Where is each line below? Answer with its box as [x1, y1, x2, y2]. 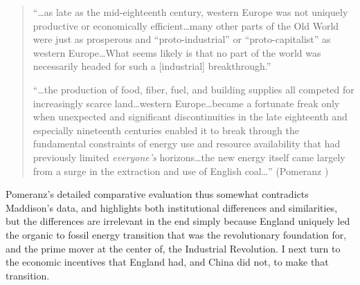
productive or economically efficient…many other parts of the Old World [33, 18, 339, 33]
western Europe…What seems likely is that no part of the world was [33, 45, 321, 59]
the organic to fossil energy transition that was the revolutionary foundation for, [6, 227, 347, 241]
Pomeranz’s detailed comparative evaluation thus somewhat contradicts [6, 187, 309, 201]
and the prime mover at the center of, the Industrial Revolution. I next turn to [6, 241, 341, 255]
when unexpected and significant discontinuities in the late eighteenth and [33, 109, 348, 124]
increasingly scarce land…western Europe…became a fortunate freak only [33, 95, 340, 110]
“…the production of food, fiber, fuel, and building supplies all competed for [33, 82, 354, 96]
